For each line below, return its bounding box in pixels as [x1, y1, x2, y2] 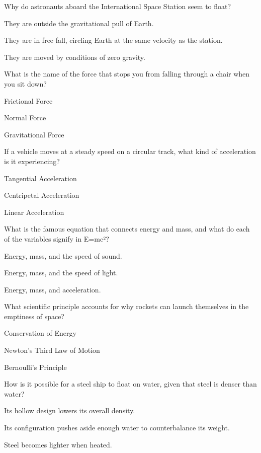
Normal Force [4, 112, 46, 123]
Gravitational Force [4, 129, 64, 139]
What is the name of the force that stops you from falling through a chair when [4, 68, 250, 79]
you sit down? [4, 78, 47, 89]
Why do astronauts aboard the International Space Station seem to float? [4, 1, 231, 11]
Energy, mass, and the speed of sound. [4, 250, 122, 261]
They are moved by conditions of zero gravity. [4, 51, 145, 62]
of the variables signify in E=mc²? [4, 233, 109, 244]
